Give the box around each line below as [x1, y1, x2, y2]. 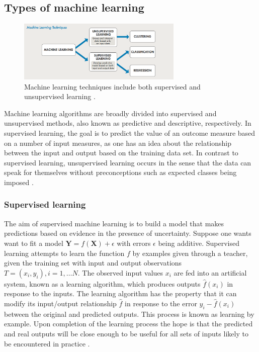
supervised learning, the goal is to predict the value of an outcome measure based [4, 127, 255, 138]
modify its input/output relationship [4, 298, 117, 308]
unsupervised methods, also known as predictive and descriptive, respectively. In [4, 118, 251, 128]
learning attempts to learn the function [4, 247, 125, 258]
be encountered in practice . [4, 338, 90, 348]
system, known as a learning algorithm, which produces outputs [4, 278, 201, 289]
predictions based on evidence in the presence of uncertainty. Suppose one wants [4, 228, 251, 238]
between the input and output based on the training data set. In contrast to [4, 147, 238, 158]
